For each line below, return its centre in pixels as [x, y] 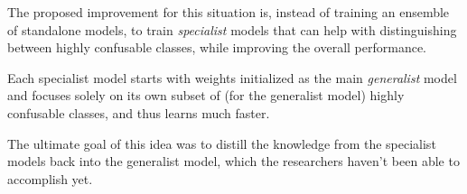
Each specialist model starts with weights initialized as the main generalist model [232, 77]
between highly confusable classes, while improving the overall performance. [217, 47]
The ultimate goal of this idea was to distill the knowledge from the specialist [222, 143]
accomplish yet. [50, 178]
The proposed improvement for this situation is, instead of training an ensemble [229, 12]
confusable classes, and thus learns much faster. [139, 112]
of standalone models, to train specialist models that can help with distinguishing [232, 29]
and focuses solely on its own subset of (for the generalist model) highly [206, 95]
